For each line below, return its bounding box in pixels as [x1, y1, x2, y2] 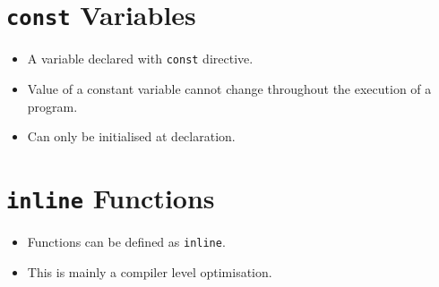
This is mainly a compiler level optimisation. [27, 262, 272, 281]
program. [27, 97, 78, 115]
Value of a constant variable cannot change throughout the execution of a [27, 79, 432, 97]
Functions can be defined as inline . [27, 232, 226, 250]
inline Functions [6, 179, 215, 215]
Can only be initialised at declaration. [27, 127, 236, 146]
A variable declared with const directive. [27, 49, 254, 68]
